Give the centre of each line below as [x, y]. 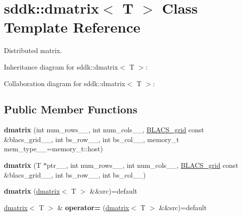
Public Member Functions [71, 109]
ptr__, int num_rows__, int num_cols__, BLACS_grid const [142, 165]
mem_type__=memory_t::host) [54, 149]
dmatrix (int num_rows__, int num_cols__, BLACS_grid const [104, 130]
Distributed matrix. [33, 50]
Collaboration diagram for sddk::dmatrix [65, 83]
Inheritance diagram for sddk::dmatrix [61, 66]
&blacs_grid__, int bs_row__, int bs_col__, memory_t [92, 139]
